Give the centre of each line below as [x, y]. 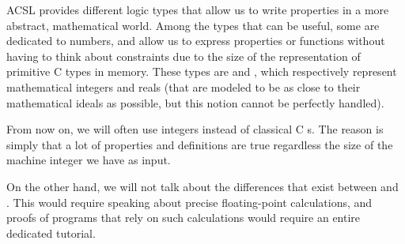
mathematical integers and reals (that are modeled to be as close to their [184, 86]
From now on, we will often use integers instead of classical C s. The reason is [195, 129]
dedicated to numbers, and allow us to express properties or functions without [196, 41]
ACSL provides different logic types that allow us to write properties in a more [198, 9]
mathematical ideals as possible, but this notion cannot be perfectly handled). [195, 102]
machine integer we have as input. [89, 160]
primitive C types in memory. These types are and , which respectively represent [202, 71]
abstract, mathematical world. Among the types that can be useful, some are [193, 25]
